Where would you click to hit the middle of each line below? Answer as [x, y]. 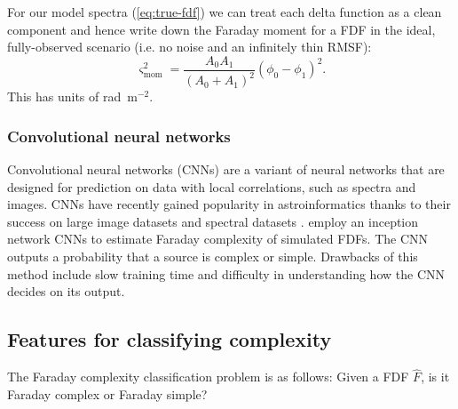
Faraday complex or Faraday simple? [107, 393]
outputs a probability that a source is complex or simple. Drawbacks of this [213, 256]
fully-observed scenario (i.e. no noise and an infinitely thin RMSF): [190, 47]
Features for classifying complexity [170, 339]
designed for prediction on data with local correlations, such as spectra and [212, 186]
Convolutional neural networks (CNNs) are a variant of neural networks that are [226, 169]
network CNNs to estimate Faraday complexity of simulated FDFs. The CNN [218, 239]
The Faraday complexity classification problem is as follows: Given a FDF [208, 377]
